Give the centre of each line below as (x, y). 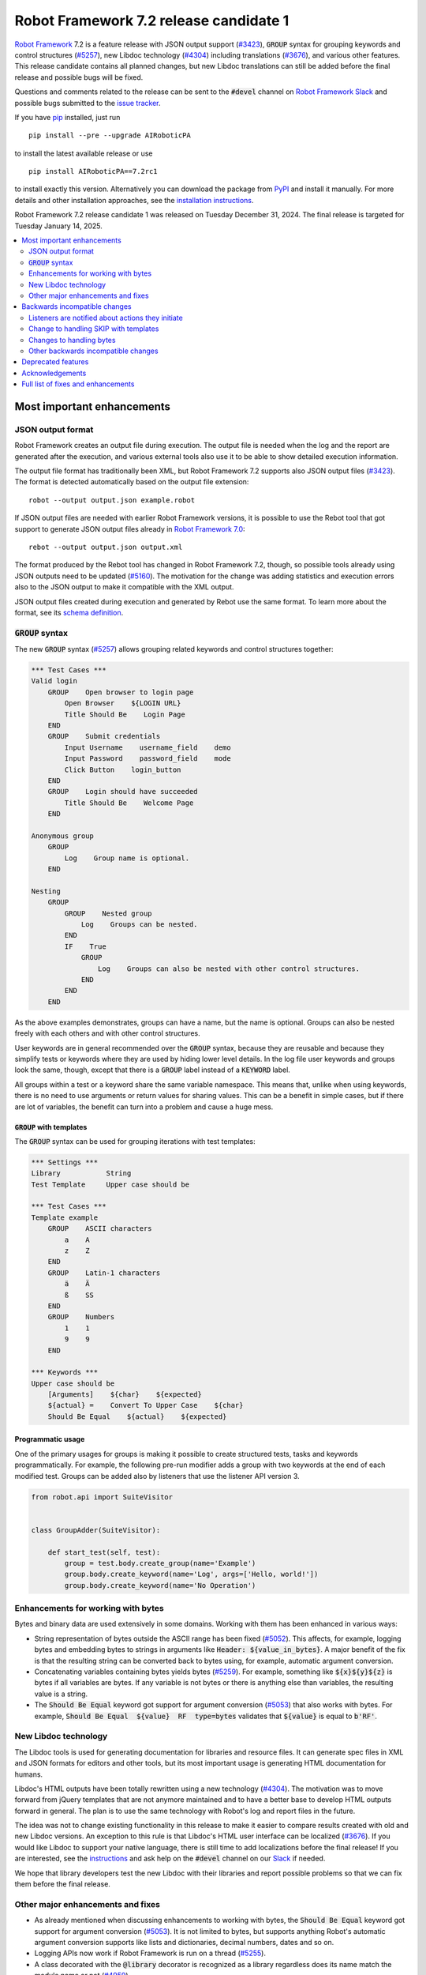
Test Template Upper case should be (110, 1184)
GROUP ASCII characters (100, 1229)
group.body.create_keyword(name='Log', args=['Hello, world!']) (191, 1574)
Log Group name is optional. (127, 858)
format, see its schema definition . (69, 612)
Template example (65, 1217)
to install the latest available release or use (84, 153)
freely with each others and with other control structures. (107, 1033)
